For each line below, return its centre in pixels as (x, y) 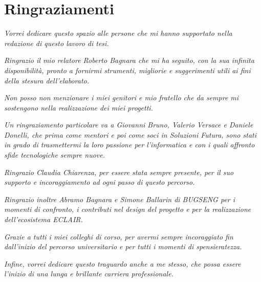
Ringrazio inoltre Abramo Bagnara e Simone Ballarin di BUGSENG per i (120, 199)
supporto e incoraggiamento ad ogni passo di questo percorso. (100, 182)
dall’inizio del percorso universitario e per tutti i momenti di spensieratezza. (123, 246)
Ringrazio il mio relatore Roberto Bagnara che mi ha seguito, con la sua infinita (129, 60)
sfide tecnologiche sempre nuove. (55, 155)
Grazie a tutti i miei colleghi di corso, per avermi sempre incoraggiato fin (119, 236)
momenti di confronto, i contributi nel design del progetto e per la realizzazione (128, 209)
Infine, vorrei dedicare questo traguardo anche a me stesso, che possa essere (123, 263)
